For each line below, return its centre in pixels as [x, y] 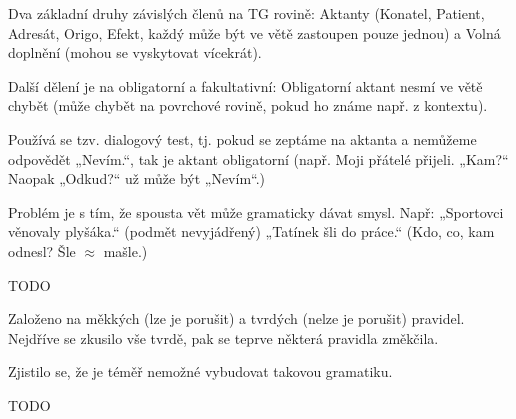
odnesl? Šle [42, 250]
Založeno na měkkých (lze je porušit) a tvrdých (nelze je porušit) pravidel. [236, 318]
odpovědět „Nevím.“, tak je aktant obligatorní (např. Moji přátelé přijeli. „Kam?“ [258, 158]
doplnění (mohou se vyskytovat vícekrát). [135, 52]
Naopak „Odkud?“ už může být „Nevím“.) [137, 178]
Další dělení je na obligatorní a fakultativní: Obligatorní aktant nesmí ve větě [245, 85]
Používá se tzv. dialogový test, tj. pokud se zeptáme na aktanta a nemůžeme [242, 138]
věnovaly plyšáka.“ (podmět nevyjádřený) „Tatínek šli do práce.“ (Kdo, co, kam [251, 231]
